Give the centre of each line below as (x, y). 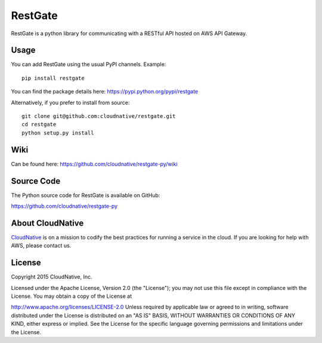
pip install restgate (53, 78)
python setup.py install (58, 133)
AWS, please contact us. (41, 246)
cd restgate (39, 124)
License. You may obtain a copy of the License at (72, 296)
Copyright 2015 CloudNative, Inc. (52, 277)
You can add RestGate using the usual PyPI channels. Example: (89, 64)
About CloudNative (47, 223)
